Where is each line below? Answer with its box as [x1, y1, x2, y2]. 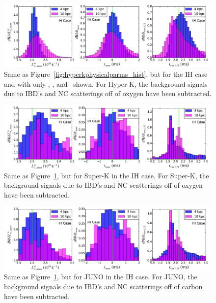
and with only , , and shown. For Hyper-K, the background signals [4, 78, 208, 89]
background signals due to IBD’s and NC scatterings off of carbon [4, 281, 203, 292]
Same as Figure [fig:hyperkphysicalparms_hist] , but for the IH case [4, 68, 208, 79]
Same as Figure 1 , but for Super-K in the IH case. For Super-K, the [4, 170, 209, 180]
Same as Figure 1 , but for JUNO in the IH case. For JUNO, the [4, 271, 197, 282]
